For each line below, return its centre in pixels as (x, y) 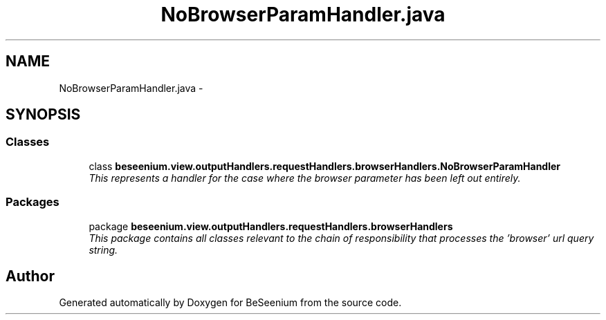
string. (103, 250)
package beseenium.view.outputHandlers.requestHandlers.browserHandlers (271, 226)
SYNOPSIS (43, 115)
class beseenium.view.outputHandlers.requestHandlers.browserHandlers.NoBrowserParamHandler (325, 166)
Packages (33, 202)
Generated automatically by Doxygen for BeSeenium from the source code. (230, 303)
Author (30, 276)
